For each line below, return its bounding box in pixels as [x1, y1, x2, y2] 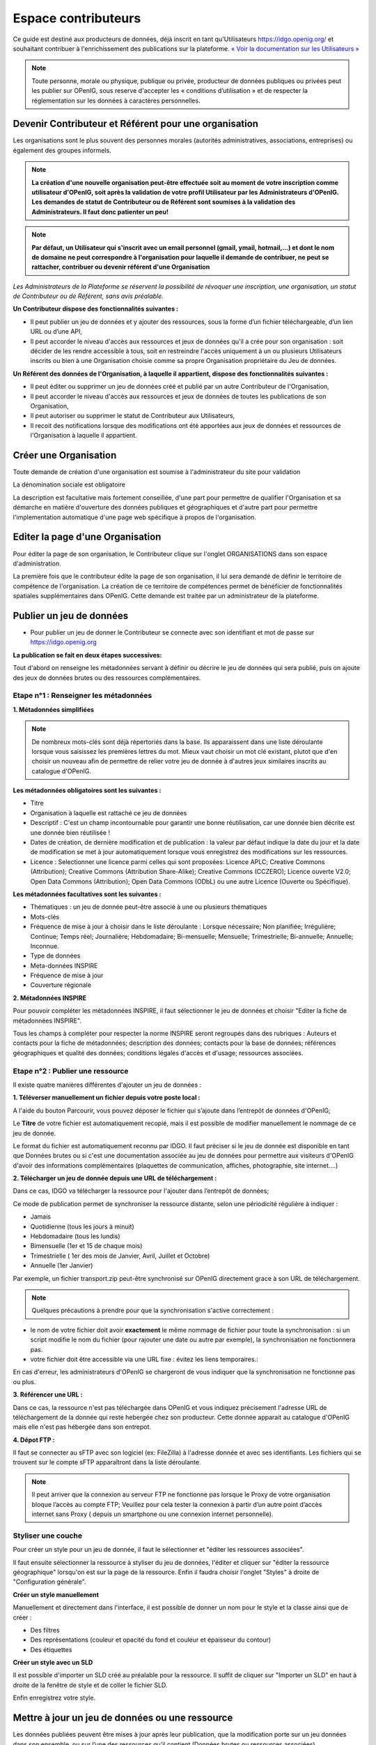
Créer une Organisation [13, 449, 117, 461]
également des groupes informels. [13, 146, 111, 154]
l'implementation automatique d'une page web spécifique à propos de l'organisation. [13, 513, 257, 521]
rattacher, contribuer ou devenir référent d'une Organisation [31, 262, 210, 272]
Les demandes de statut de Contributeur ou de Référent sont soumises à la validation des [31, 198, 296, 206]
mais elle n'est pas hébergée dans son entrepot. [13, 1423, 151, 1431]
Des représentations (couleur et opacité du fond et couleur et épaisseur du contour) [30, 1635, 272, 1644]
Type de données [30, 951, 81, 960]
